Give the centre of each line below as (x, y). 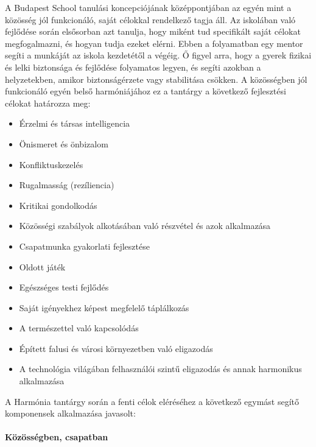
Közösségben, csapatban (57, 437)
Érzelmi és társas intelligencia (75, 123)
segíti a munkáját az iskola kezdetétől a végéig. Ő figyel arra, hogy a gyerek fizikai (158, 55)
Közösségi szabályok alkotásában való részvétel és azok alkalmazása (145, 226)
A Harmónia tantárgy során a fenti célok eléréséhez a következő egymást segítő (152, 401)
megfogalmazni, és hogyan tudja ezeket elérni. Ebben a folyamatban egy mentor (154, 43)
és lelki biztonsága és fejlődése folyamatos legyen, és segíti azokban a (133, 67)
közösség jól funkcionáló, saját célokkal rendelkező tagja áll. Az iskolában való (150, 19)
